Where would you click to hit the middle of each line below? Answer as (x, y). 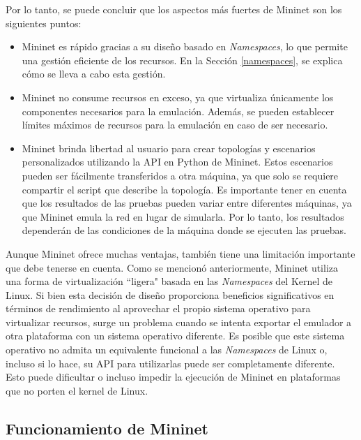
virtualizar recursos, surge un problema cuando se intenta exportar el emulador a (179, 322)
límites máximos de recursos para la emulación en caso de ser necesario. (175, 125)
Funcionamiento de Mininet (107, 428)
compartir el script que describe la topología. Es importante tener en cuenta (184, 189)
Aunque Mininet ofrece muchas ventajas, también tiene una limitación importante (180, 253)
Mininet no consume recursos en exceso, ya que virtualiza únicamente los (178, 97)
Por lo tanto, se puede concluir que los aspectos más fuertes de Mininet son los (174, 9)
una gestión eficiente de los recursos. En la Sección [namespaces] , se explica (182, 60)
